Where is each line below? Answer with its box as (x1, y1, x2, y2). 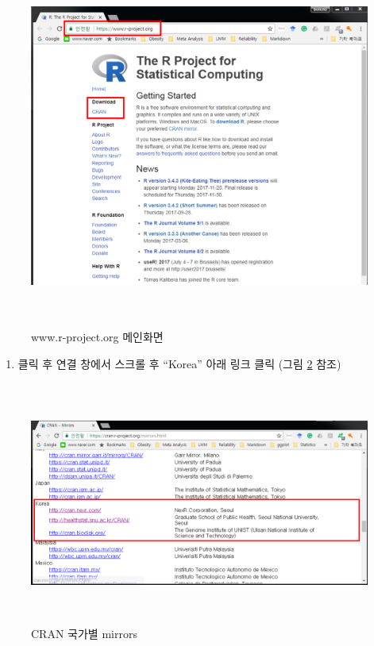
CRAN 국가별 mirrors (31, 625, 137, 642)
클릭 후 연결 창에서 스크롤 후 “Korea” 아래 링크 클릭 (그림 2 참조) (17, 355, 341, 371)
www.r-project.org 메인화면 (31, 329, 164, 345)
